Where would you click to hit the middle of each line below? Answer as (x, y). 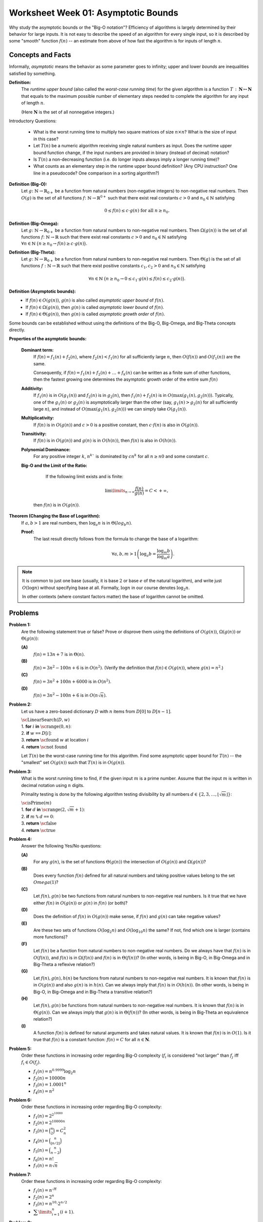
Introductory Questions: (33, 121)
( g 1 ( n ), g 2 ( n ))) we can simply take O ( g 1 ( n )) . (141, 409)
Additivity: (32, 388)
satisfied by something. (32, 73)
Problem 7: (20, 1174)
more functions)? (50, 937)
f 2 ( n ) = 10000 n (49, 1079)
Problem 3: (20, 771)
